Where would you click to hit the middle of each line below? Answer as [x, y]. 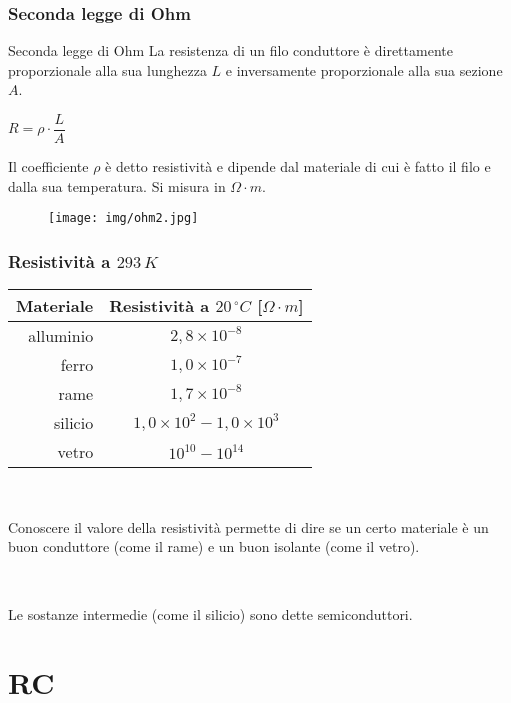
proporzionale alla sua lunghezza [107, 69]
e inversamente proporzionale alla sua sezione [364, 69]
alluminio [61, 336]
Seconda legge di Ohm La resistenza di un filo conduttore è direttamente [230, 50]
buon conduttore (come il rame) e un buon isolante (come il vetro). [214, 546]
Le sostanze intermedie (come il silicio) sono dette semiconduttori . [210, 613]
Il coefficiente [48, 166]
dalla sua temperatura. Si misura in [117, 185]
